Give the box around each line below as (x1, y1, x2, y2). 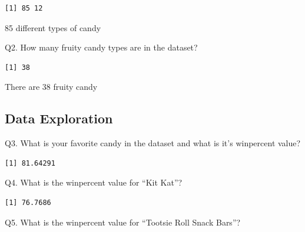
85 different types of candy (5, 21, 101, 33)
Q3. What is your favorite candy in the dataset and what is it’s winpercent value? (5, 137, 301, 149)
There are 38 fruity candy (5, 80, 98, 93)
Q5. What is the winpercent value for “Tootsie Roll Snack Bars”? (5, 216, 241, 228)
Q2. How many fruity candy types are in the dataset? (5, 41, 198, 53)
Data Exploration (5, 109, 113, 127)
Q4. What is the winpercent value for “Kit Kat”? (5, 176, 183, 189)
